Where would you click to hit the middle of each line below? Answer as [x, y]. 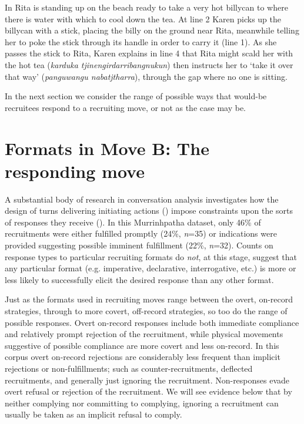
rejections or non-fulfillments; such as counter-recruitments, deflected [129, 368]
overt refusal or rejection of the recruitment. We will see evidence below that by [148, 391]
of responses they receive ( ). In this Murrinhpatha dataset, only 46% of [133, 222]
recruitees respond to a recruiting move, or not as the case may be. [125, 107]
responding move [75, 171]
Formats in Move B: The [107, 148]
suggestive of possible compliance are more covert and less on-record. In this [142, 345]
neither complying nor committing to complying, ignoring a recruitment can [142, 403]
